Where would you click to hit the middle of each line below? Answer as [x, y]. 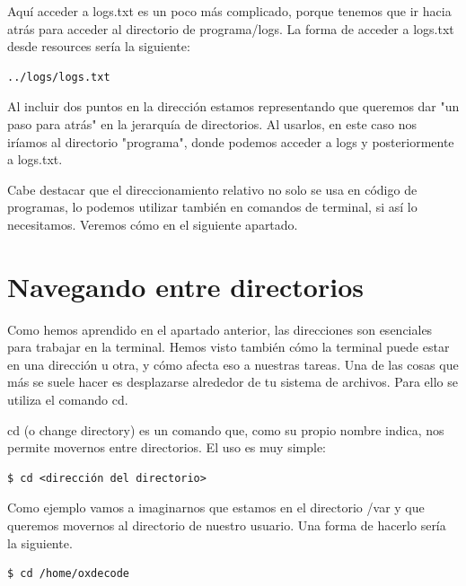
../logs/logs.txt [59, 77]
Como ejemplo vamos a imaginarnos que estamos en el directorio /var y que [216, 507]
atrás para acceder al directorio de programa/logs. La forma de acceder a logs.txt [231, 28]
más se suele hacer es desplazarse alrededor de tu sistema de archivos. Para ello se [233, 382]
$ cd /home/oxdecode [69, 574]
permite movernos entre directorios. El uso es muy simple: [167, 447]
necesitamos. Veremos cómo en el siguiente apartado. [153, 224]
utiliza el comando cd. [68, 400]
